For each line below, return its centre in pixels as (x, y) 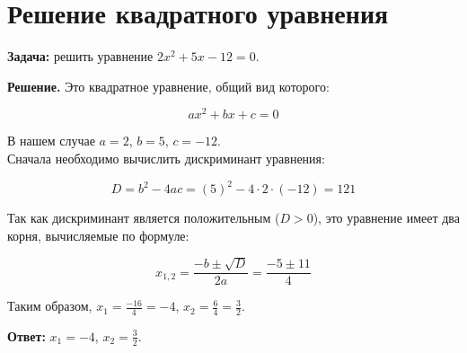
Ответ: (26, 335)
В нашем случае (51, 141)
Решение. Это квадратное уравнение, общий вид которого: (168, 86)
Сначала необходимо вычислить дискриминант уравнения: (166, 158)
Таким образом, (50, 306)
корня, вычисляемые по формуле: (98, 235)
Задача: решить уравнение (80, 56)
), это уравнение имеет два (386, 218)
